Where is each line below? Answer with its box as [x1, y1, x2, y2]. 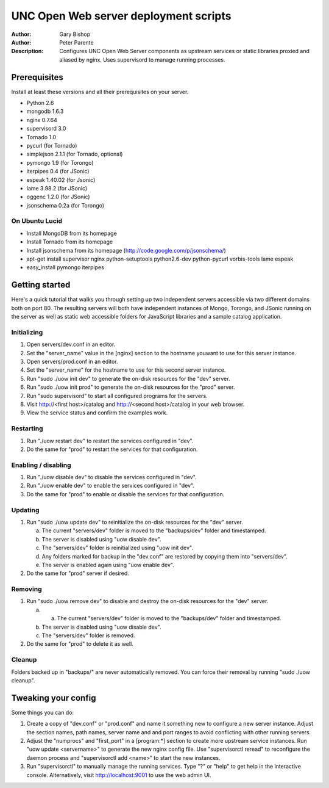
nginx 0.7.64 [26, 116, 57, 123]
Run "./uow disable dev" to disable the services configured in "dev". [26, 474, 197, 481]
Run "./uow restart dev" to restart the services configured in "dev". [26, 437, 194, 444]
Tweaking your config [11, 693, 96, 703]
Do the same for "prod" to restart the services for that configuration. [26, 446, 198, 453]
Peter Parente [59, 38, 94, 46]
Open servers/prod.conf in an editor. [26, 358, 118, 366]
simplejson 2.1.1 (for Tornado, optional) [26, 150, 123, 158]
